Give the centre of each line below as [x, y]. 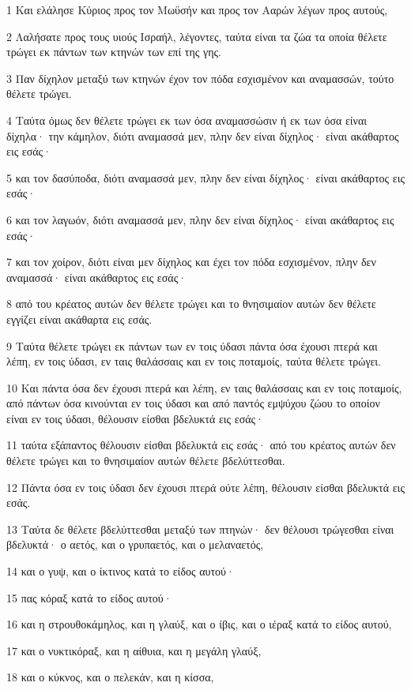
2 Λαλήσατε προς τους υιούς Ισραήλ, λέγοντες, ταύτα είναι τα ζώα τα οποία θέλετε [197, 36]
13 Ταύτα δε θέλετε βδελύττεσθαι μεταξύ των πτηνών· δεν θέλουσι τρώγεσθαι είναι [200, 529]
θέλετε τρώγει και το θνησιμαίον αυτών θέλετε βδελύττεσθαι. [146, 461]
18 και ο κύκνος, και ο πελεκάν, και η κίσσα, [110, 677]
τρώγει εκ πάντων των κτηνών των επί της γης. [114, 52]
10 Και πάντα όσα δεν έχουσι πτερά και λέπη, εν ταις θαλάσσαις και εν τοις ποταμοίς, [204, 387]
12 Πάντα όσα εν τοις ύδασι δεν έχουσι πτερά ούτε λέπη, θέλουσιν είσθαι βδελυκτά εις [205, 487]
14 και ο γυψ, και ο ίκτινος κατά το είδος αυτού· [121, 571]
